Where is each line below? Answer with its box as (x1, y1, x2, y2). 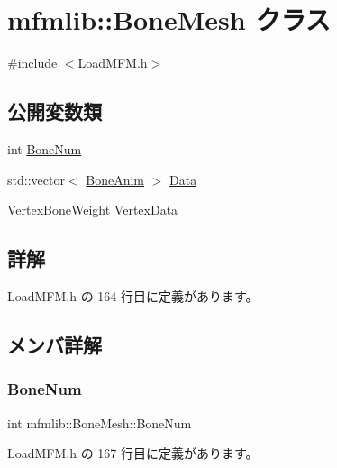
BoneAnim (86, 170, 144, 188)
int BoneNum (7, 139, 82, 158)
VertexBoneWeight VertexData (7, 200, 178, 219)
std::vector (7, 170, 65, 188)
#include (7, 53, 58, 72)
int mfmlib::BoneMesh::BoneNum (7, 413, 192, 432)
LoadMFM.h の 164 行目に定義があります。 (7, 286, 259, 305)
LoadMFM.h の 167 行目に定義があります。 (7, 444, 259, 463)
